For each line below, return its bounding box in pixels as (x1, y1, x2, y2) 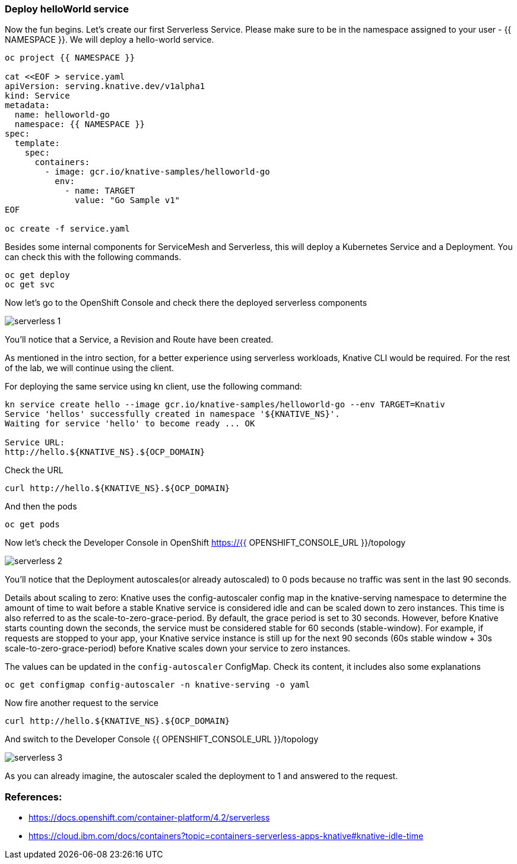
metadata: (5, 100, 50, 110)
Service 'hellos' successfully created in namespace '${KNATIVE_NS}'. (5, 409, 340, 419)
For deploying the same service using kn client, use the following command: (5, 381, 302, 392)
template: (14, 138, 60, 148)
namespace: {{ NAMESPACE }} (14, 119, 145, 129)
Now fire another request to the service (5, 698, 158, 708)
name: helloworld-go (14, 110, 110, 120)
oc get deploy (5, 270, 70, 280)
